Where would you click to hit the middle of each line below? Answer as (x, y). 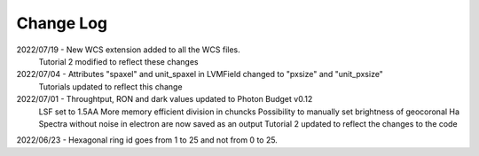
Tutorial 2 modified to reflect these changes (118, 61)
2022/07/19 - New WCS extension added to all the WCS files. (129, 50)
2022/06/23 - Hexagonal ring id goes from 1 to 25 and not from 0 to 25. (147, 140)
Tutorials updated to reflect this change (110, 86)
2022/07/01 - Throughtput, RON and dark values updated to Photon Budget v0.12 (165, 99)
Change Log (62, 23)
